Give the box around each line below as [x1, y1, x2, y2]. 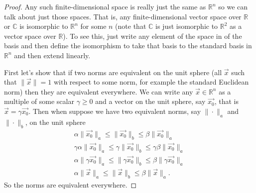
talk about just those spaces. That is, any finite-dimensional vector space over [4, 11, 242, 21]
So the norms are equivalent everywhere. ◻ [4, 179, 137, 190]
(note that [115, 21, 146, 31]
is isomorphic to [19, 21, 68, 31]
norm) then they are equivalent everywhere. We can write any [4, 86, 193, 96]
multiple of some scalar [4, 96, 74, 106]
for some [80, 21, 107, 31]
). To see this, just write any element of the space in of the [63, 30, 242, 41]
